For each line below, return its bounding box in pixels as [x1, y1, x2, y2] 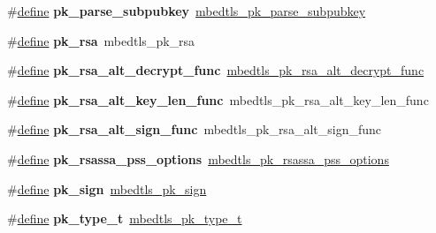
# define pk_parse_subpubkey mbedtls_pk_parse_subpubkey [7, 2, 366, 19]
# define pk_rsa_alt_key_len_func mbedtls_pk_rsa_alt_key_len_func [7, 90, 429, 109]
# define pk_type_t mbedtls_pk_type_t [7, 209, 242, 228]
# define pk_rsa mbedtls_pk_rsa [7, 31, 195, 49]
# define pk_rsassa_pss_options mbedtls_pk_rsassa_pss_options [7, 149, 389, 168]
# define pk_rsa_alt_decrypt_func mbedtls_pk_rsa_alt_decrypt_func [7, 61, 425, 79]
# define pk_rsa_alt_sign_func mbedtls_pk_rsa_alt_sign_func [7, 120, 381, 139]
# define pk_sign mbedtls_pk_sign [7, 179, 207, 198]
